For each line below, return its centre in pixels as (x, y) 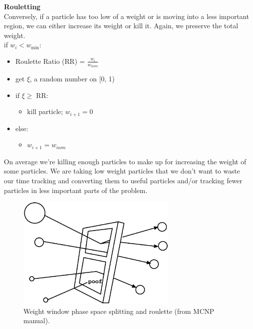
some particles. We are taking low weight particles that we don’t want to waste (122, 171)
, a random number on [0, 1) (72, 79)
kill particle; (45, 111)
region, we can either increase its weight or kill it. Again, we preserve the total (121, 26)
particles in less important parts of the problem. (76, 190)
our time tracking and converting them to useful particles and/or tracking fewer (123, 181)
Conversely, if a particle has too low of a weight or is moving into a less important (126, 16)
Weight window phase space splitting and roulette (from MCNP (119, 311)
